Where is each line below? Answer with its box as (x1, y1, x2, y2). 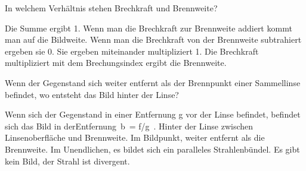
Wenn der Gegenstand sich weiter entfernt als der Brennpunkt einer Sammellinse (5, 76, 301, 88)
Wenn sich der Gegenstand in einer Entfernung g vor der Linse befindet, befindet (5, 108, 301, 121)
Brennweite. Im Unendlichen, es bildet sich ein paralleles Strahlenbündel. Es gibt (5, 142, 300, 155)
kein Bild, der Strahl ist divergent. (5, 154, 130, 167)
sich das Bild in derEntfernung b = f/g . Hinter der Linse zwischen (5, 119, 254, 132)
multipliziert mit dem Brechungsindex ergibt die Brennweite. (5, 56, 227, 69)
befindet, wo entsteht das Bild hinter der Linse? (5, 88, 179, 100)
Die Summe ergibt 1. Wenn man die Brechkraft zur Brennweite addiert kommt (5, 21, 292, 34)
